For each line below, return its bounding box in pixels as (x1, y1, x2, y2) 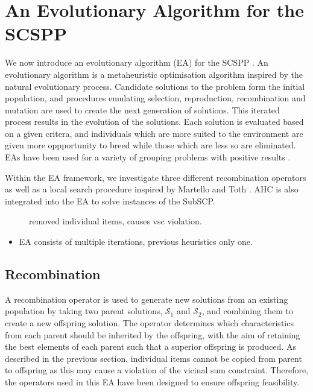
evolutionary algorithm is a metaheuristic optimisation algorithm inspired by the (5, 68, 303, 80)
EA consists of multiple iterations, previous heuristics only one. (19, 235, 253, 248)
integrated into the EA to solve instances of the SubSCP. (5, 194, 215, 207)
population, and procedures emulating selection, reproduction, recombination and (5, 92, 306, 104)
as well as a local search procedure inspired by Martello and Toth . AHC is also (5, 183, 299, 195)
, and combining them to (201, 305, 293, 317)
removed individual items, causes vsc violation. (29, 215, 202, 227)
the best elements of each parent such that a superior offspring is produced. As (5, 340, 296, 353)
